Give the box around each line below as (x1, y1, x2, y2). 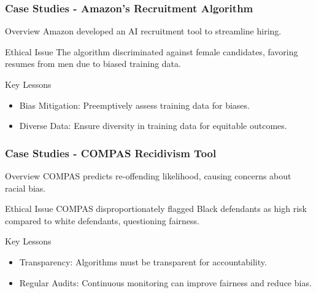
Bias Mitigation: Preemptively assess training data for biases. (19, 98, 250, 111)
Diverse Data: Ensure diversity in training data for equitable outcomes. (19, 119, 287, 132)
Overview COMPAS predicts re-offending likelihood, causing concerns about (5, 170, 291, 182)
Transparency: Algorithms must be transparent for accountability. (19, 255, 267, 268)
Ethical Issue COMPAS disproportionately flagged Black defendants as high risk (5, 202, 307, 215)
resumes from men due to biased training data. (5, 57, 181, 70)
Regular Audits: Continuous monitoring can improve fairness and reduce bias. (19, 276, 312, 289)
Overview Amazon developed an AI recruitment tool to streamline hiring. (5, 25, 282, 37)
